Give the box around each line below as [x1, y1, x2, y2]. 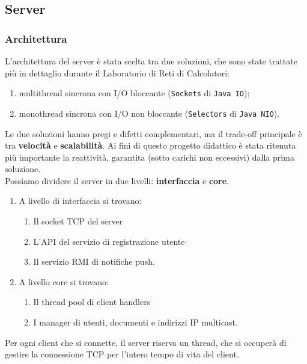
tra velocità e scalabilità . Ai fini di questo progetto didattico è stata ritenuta [5, 139, 296, 152]
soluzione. [5, 162, 41, 175]
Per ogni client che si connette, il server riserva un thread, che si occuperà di [5, 336, 287, 348]
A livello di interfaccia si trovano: [19, 194, 142, 207]
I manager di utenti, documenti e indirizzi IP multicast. [33, 316, 238, 329]
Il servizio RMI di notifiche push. [33, 255, 155, 268]
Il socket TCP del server [33, 215, 123, 227]
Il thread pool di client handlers [33, 295, 151, 308]
